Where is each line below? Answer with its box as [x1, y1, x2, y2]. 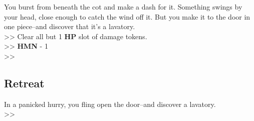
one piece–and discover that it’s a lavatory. [4, 21, 135, 32]
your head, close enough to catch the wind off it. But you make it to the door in [4, 11, 250, 22]
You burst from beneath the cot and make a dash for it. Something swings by [4, 2, 242, 12]
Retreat [4, 75, 45, 90]
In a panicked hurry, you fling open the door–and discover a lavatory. [4, 98, 216, 109]
